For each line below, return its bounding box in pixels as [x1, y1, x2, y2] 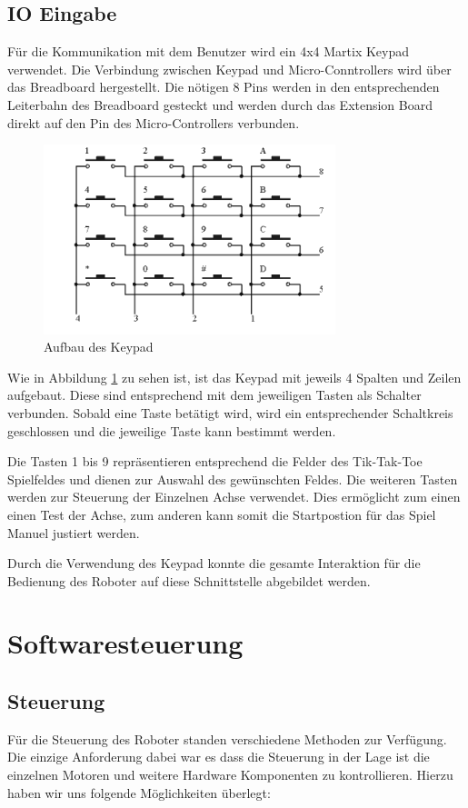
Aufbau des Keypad [44, 337, 154, 356]
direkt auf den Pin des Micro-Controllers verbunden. [7, 113, 300, 132]
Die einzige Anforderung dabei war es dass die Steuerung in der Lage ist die [7, 747, 430, 766]
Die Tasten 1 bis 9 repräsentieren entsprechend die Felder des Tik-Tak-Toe [7, 452, 423, 471]
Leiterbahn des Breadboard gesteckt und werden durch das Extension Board [7, 95, 433, 114]
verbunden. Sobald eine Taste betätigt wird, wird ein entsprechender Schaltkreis [7, 403, 453, 422]
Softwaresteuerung [7, 624, 244, 662]
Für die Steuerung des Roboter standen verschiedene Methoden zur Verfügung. [7, 729, 447, 748]
